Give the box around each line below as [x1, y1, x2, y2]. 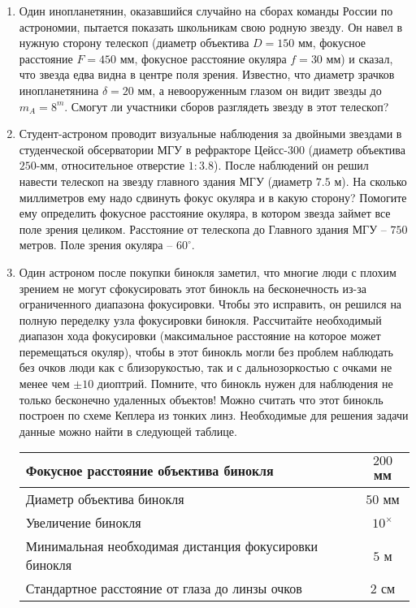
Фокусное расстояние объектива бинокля [25, 460, 274, 480]
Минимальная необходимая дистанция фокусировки [25, 537, 318, 556]
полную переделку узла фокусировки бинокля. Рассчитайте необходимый [19, 311, 382, 328]
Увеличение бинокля [25, 513, 141, 533]
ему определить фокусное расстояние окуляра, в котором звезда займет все [19, 205, 391, 222]
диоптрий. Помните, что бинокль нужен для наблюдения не [97, 375, 393, 392]
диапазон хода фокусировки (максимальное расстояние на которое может [19, 327, 381, 344]
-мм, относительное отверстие [36, 157, 185, 174]
